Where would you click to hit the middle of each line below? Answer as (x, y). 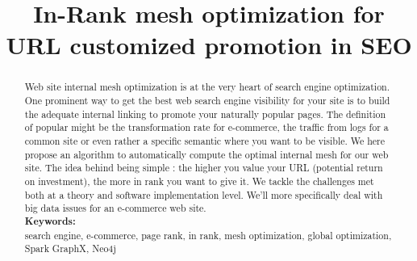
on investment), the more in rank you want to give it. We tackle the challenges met (199, 181)
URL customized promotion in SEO (209, 45)
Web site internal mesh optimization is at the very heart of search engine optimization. (207, 87)
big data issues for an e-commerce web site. (115, 208)
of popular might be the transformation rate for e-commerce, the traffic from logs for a (206, 127)
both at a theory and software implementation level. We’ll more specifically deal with (204, 194)
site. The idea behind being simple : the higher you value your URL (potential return (204, 168)
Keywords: (50, 221)
